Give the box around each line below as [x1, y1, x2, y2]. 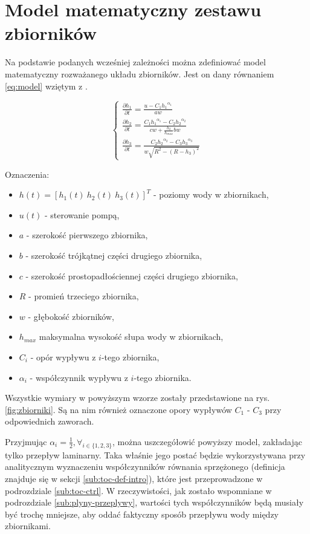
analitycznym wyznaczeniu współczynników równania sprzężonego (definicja [5, 460, 285, 473]
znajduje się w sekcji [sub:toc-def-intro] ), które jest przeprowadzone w [5, 472, 263, 484]
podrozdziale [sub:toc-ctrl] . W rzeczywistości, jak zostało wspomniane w [5, 484, 272, 497]
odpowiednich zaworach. [5, 415, 94, 428]
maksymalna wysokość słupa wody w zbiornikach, [39, 330, 224, 343]
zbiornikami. [5, 519, 51, 532]
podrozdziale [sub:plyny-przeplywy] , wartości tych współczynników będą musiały [5, 496, 304, 509]
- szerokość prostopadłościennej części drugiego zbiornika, [25, 269, 238, 282]
